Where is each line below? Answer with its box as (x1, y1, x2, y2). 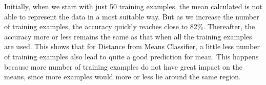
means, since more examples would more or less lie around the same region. (4, 71, 241, 82)
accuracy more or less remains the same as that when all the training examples (4, 31, 252, 41)
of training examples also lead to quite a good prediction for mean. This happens (4, 51, 259, 61)
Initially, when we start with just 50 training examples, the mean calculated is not (4, 1, 262, 11)
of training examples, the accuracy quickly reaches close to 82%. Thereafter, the (4, 21, 255, 32)
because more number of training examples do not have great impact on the (4, 61, 243, 72)
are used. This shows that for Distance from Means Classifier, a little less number (4, 41, 260, 52)
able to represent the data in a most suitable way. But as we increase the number (4, 11, 259, 22)
